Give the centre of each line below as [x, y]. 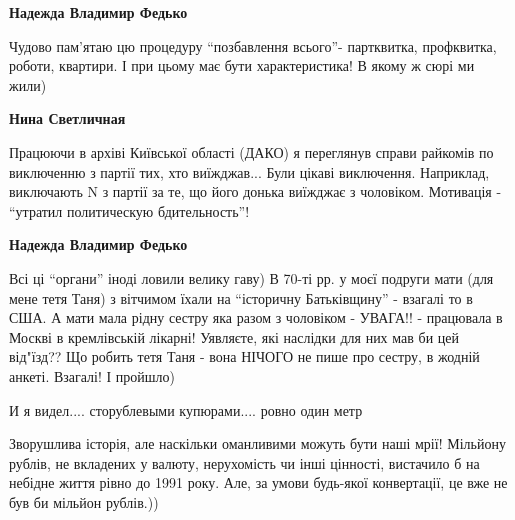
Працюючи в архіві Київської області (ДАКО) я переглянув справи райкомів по [251, 151]
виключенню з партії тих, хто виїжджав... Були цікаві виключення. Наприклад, [249, 171]
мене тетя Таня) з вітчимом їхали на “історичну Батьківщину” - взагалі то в [241, 297]
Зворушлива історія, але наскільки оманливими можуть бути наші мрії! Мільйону [257, 443]
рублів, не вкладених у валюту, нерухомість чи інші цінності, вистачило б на [244, 462]
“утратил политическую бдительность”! [129, 210]
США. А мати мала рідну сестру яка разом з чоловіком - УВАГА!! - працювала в [256, 317]
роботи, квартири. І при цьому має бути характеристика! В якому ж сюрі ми [242, 65]
